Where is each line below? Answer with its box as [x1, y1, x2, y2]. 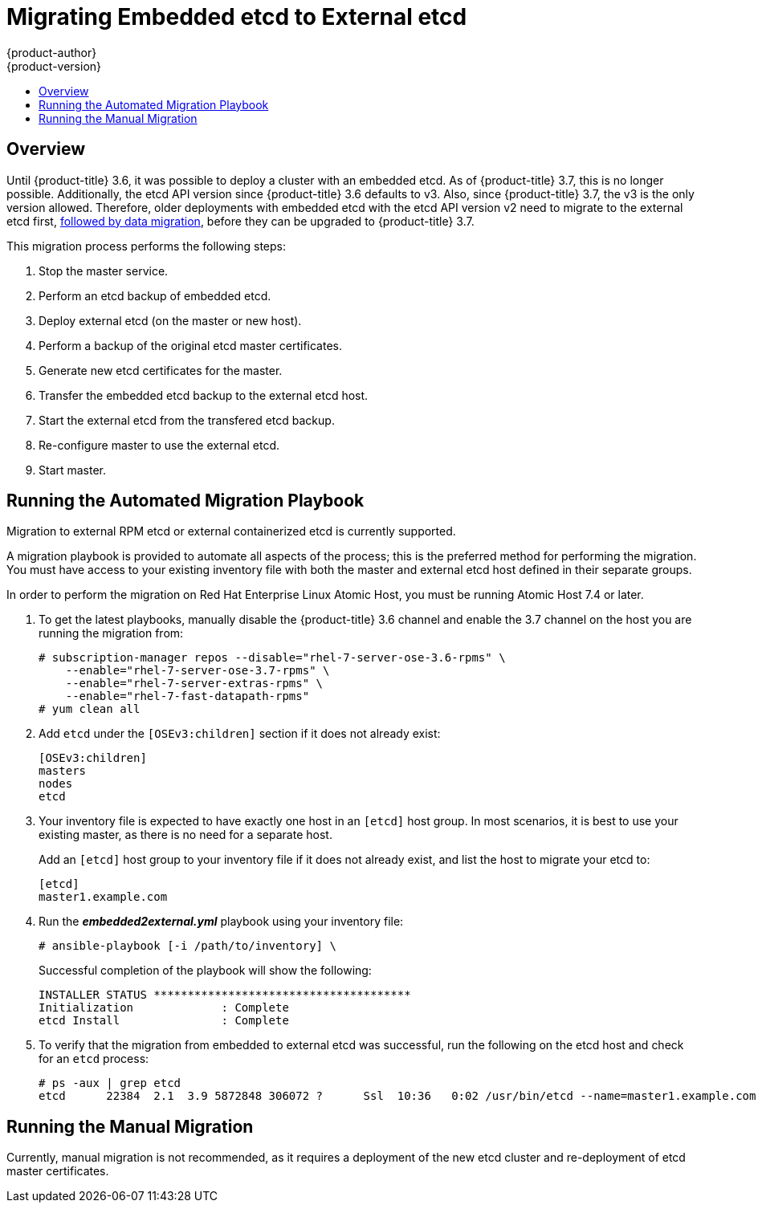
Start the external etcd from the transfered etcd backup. [39, 413, 335, 427]
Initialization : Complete [39, 1001, 289, 1015]
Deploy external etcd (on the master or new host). [39, 313, 302, 328]
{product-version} [6, 59, 102, 73]
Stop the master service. [39, 263, 169, 278]
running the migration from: [39, 626, 184, 641]
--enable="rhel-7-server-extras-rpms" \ [65, 677, 324, 690]
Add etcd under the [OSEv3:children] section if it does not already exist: [39, 727, 441, 741]
